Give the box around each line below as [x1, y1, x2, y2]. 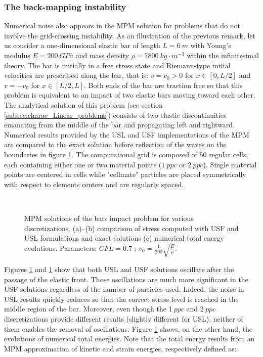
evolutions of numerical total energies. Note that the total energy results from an [4, 333, 255, 344]
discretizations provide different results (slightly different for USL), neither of [4, 313, 243, 324]
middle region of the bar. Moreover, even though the [4, 303, 167, 314]
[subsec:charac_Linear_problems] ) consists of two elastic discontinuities [4, 109, 227, 120]
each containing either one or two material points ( [4, 159, 162, 169]
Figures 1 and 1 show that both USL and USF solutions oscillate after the [4, 263, 234, 274]
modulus [4, 50, 30, 60]
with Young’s [190, 40, 231, 51]
